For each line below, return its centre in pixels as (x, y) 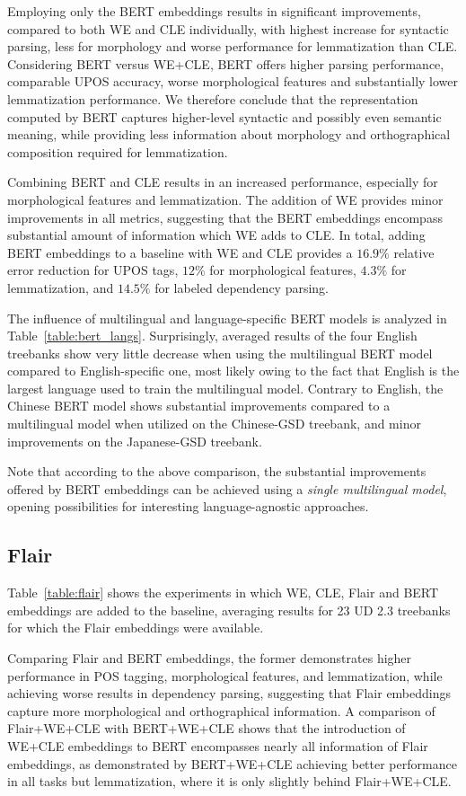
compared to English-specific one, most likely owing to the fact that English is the (233, 371)
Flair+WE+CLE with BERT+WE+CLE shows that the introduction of (207, 728)
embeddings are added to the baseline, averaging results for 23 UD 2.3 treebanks (229, 610)
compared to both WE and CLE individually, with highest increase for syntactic (228, 28)
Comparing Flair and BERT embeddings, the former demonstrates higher (210, 658)
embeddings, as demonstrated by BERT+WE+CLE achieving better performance (232, 763)
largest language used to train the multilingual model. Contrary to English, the (225, 388)
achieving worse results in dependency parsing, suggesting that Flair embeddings (229, 693)
